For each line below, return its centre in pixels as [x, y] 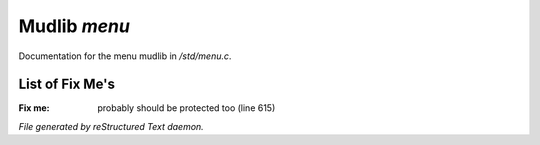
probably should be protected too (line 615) [186, 108]
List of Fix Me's [66, 84]
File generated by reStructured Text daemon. [111, 126]
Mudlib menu [74, 26]
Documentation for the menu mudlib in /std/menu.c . [125, 56]
